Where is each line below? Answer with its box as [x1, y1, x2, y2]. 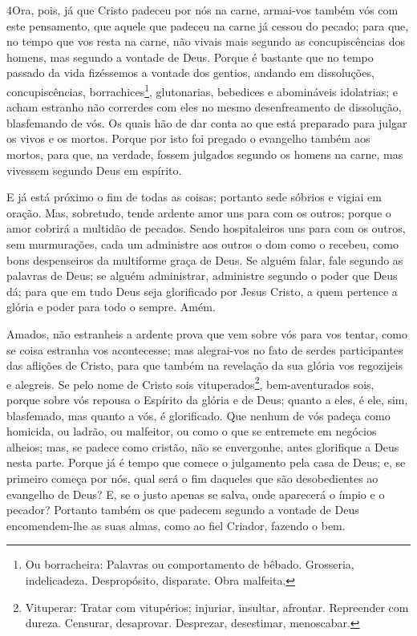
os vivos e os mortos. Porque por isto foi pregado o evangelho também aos [6, 130, 370, 147]
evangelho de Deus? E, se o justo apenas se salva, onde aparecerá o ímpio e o [6, 485, 385, 502]
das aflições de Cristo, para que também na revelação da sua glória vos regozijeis [6, 357, 403, 374]
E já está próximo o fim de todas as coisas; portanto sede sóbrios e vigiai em [6, 188, 382, 205]
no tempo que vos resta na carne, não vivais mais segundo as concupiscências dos [6, 33, 405, 50]
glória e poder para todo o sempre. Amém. [6, 298, 216, 315]
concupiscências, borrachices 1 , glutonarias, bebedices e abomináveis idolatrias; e [6, 80, 398, 99]
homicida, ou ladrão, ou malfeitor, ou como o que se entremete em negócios [6, 423, 377, 440]
